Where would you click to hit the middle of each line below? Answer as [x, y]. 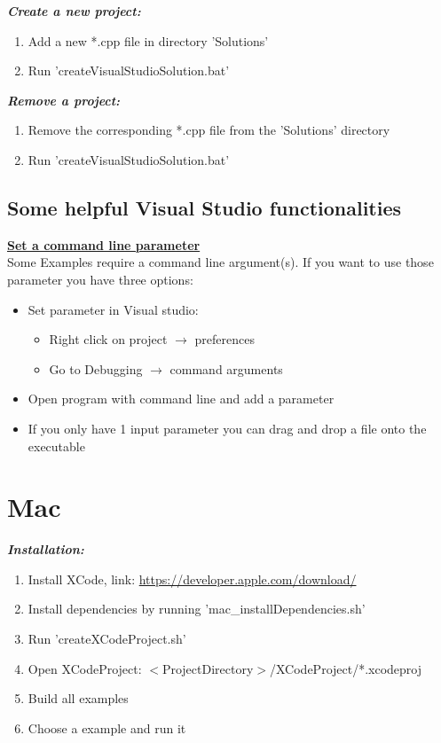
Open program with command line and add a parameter [181, 399]
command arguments [226, 368]
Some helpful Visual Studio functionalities [205, 207]
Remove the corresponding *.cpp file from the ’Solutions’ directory [209, 130]
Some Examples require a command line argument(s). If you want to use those [220, 262]
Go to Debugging [96, 368]
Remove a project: [64, 100]
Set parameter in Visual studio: [113, 309]
